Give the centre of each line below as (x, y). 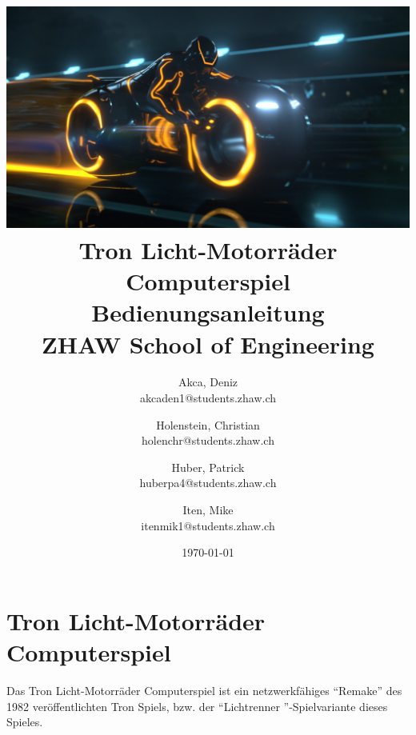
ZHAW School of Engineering (208, 344)
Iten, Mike (208, 510)
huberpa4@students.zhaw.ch (208, 483)
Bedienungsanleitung (208, 312)
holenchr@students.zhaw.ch (208, 440)
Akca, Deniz (208, 382)
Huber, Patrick (208, 467)
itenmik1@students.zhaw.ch (208, 525)
